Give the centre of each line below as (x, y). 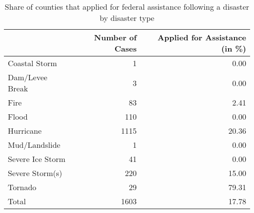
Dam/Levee (28, 77)
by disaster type (127, 18)
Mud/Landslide (34, 145)
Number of (115, 37)
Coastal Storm (32, 63)
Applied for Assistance (202, 37)
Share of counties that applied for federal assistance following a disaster (127, 7)
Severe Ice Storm (37, 159)
